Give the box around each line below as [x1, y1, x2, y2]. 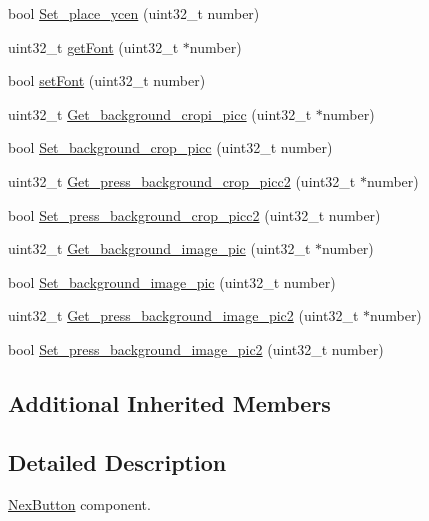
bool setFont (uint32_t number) [8, 70, 206, 91]
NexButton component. [8, 493, 151, 514]
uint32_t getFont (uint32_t [8, 36, 179, 57]
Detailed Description [8, 446, 227, 477]
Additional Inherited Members [8, 387, 331, 418]
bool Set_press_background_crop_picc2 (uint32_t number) [8, 204, 381, 225]
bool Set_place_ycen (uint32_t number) [8, 3, 260, 23]
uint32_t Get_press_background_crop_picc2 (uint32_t [8, 170, 356, 191]
